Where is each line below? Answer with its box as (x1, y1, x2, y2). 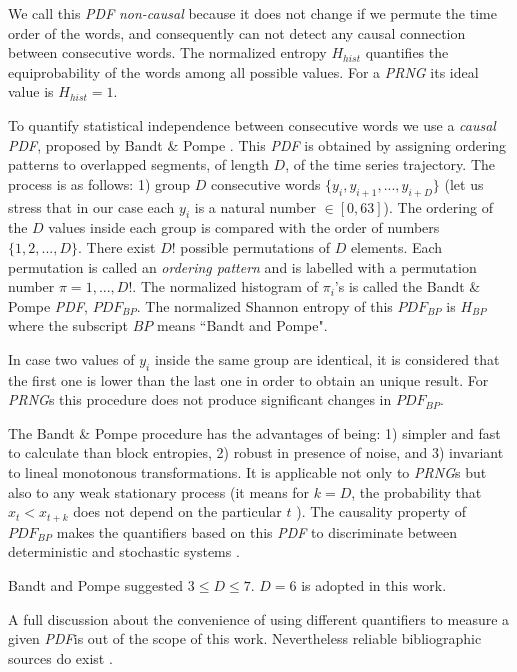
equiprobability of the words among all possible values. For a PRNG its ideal (8, 61, 479, 82)
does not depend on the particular (73, 501, 282, 522)
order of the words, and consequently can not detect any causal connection (8, 22, 466, 43)
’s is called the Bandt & (334, 276, 481, 297)
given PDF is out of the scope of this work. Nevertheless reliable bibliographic (8, 628, 482, 649)
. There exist (78, 236, 156, 257)
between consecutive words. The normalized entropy (8, 42, 327, 63)
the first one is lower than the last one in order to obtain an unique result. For (8, 369, 489, 390)
